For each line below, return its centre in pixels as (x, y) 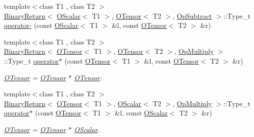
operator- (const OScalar (41, 25)
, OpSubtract (192, 15)
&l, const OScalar (141, 113)
